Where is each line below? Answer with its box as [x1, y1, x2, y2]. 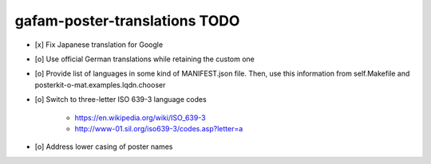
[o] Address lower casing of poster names [34, 142, 173, 151]
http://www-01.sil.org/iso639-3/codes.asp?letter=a [74, 123, 243, 133]
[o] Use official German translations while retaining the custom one [34, 54, 255, 64]
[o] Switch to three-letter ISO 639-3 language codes [34, 95, 207, 104]
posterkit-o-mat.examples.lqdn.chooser [34, 80, 166, 89]
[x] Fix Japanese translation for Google [34, 40, 164, 49]
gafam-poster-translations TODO [14, 12, 240, 29]
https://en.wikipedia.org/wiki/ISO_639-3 [74, 112, 207, 123]
